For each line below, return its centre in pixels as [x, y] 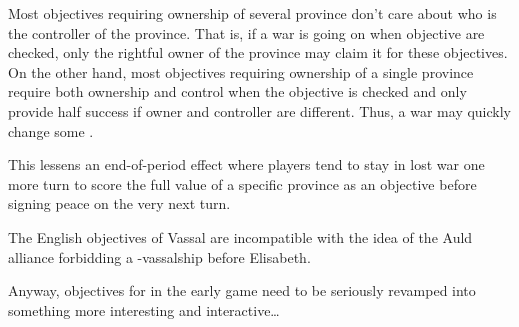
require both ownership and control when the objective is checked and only [237, 91]
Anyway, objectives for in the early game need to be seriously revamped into [242, 290]
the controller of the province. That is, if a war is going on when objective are [246, 32]
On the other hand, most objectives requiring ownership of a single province [241, 71]
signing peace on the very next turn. [119, 203]
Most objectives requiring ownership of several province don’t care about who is [252, 13]
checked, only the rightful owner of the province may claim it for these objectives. [258, 52]
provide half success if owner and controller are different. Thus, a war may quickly [260, 110]
